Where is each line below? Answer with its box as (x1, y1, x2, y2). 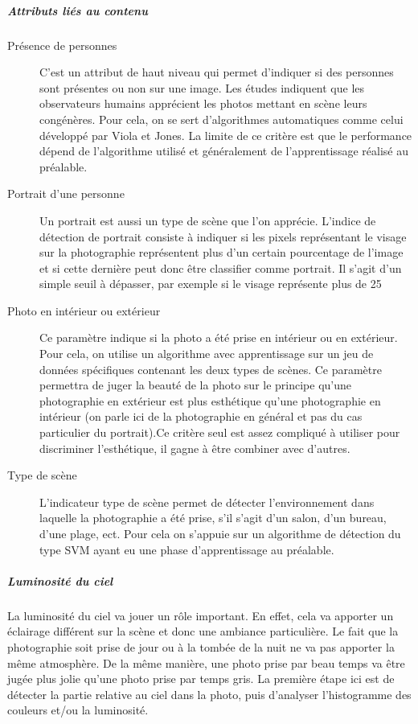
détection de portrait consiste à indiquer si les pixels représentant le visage (39, 228, 407, 245)
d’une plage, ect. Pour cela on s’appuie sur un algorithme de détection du (39, 525, 401, 541)
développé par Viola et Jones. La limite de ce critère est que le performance (39, 126, 412, 143)
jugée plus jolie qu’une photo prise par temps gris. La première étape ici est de (7, 670, 395, 687)
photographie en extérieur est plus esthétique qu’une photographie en (39, 392, 381, 409)
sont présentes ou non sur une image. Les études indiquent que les (39, 79, 365, 96)
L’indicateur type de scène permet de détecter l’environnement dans (39, 493, 375, 510)
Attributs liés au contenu (7, 2, 148, 19)
